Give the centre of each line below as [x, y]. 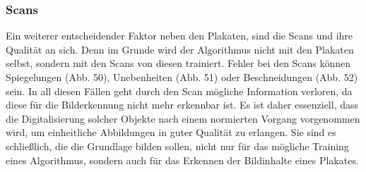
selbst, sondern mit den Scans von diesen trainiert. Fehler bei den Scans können [178, 63]
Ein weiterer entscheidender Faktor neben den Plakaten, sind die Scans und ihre [179, 36]
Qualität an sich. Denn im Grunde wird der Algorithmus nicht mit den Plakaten [180, 49]
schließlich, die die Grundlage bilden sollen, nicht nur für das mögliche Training [177, 146]
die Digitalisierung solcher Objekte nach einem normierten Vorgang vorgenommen [183, 118]
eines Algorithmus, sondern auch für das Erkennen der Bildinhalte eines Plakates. [182, 160]
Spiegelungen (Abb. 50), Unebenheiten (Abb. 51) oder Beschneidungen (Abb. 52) [182, 77]
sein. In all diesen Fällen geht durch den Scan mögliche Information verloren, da [179, 91]
